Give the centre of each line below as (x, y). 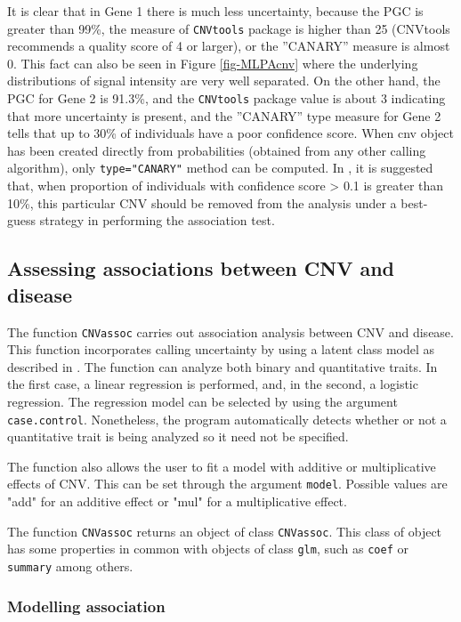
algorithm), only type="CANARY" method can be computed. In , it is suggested (220, 168)
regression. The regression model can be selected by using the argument (202, 401)
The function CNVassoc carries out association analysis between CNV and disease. (230, 331)
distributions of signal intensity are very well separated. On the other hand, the (224, 81)
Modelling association (86, 606)
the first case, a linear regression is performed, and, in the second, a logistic (213, 384)
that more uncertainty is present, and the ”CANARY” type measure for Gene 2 (224, 115)
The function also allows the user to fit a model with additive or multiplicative (222, 466)
